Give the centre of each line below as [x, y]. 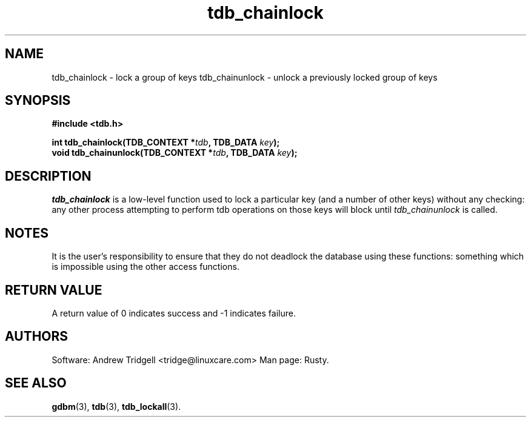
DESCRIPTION [48, 176]
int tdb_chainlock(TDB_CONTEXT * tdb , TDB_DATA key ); [166, 142]
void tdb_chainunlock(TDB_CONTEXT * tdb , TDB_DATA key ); [175, 153]
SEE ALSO [36, 383]
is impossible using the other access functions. [145, 267]
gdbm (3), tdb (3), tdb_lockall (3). [116, 406]
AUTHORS [37, 337]
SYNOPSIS [38, 101]
